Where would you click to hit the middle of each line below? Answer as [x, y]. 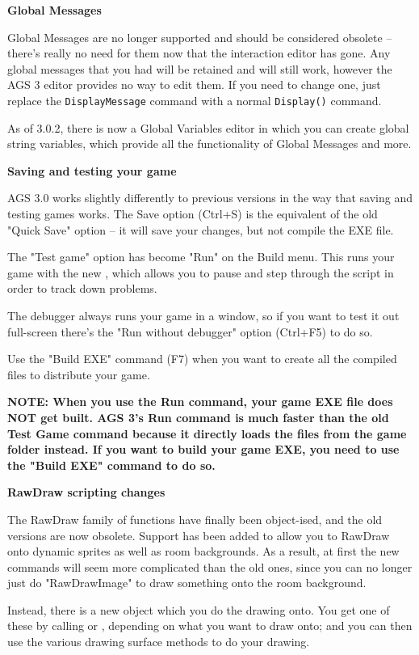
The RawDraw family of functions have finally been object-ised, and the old [195, 519]
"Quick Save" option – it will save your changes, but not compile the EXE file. [201, 229]
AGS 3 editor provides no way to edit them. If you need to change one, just [194, 85]
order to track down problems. [82, 288]
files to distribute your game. [79, 374]
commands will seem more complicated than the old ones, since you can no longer [210, 566]
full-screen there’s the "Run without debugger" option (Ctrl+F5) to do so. [190, 331]
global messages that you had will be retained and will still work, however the [200, 68]
